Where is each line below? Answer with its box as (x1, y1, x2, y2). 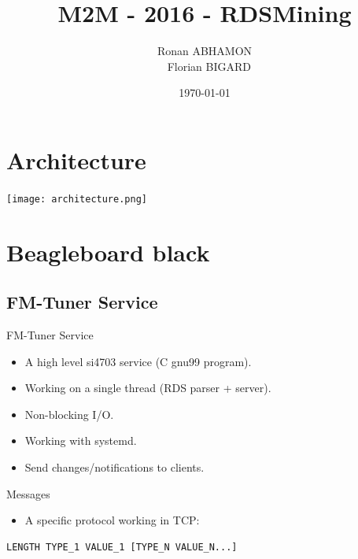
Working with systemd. (24, 432, 137, 449)
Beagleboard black (6, 235, 210, 268)
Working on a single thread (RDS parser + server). (24, 379, 271, 396)
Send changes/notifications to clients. (24, 459, 205, 476)
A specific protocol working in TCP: (24, 512, 200, 528)
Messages (6, 485, 50, 502)
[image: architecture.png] (6, 193, 147, 205)
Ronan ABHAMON (157, 43, 253, 59)
